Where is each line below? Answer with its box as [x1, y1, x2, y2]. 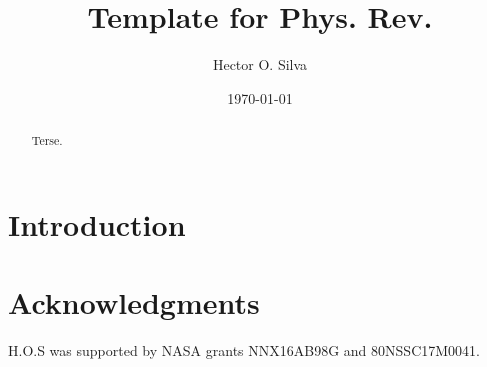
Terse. [31, 132, 63, 149]
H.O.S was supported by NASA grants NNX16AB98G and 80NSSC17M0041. [8, 340, 480, 361]
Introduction [8, 203, 186, 244]
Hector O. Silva [212, 54, 308, 75]
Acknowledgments [8, 282, 260, 323]
